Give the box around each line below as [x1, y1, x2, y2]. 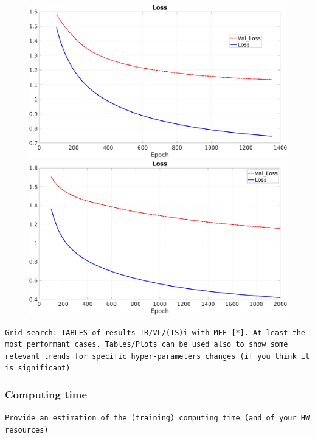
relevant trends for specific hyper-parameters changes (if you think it [5, 352, 310, 361]
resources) [5, 426, 49, 434]
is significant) [5, 364, 71, 373]
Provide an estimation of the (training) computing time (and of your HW [5, 414, 310, 423]
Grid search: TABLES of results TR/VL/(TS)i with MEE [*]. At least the [5, 328, 305, 337]
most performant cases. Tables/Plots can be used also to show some [5, 340, 288, 349]
